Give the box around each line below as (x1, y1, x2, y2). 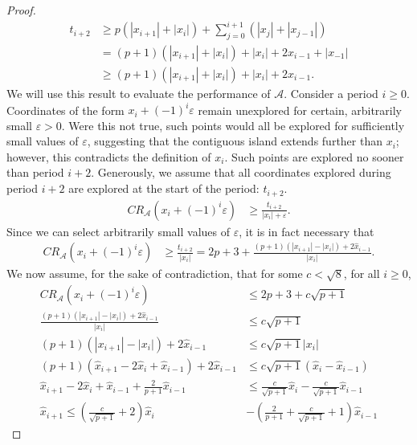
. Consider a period (284, 84, 378, 101)
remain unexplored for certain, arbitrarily (198, 101, 402, 118)
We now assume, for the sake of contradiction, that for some (6, 265, 303, 282)
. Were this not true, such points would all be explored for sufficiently (61, 116, 405, 133)
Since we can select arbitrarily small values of (6, 222, 230, 239)
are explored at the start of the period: (68, 180, 260, 197)
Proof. (6, 2, 36, 18)
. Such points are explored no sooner (224, 148, 404, 165)
